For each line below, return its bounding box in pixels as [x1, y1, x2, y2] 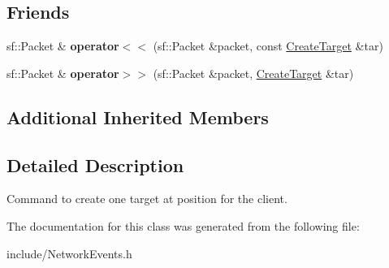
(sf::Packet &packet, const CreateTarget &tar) [153, 37, 383, 54]
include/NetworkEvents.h [6, 244, 132, 262]
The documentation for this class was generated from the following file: [6, 217, 360, 234]
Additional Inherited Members [6, 104, 269, 129]
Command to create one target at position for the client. [6, 190, 287, 207]
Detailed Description [6, 152, 184, 177]
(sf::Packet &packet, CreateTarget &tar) [153, 64, 354, 81]
